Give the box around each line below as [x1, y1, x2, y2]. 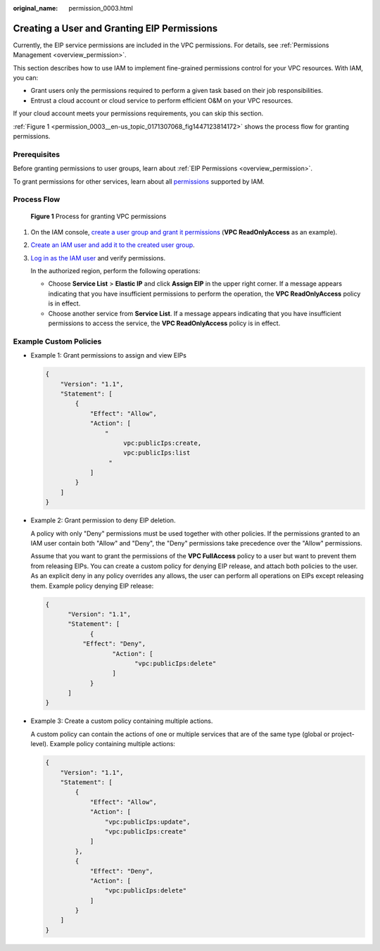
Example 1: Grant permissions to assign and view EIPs [30, 351, 186, 360]
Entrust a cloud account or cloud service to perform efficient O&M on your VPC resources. [30, 96, 293, 105]
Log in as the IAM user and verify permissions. [30, 253, 165, 262]
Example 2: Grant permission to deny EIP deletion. [30, 516, 176, 524]
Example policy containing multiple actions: [49, 740, 176, 748]
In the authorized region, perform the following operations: [30, 267, 201, 275]
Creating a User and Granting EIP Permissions [13, 22, 218, 34]
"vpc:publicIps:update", [104, 817, 191, 826]
